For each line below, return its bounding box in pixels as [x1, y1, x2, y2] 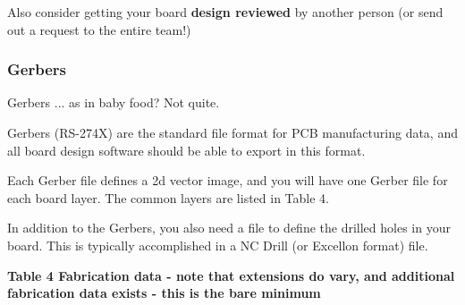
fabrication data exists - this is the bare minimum [7, 284, 321, 302]
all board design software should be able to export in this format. [7, 140, 366, 159]
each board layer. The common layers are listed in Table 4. [7, 188, 329, 207]
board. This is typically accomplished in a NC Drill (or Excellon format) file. [7, 235, 428, 254]
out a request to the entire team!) [7, 20, 191, 38]
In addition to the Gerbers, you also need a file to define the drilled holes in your [7, 218, 451, 237]
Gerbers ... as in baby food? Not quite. [7, 93, 220, 112]
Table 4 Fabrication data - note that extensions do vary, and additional [7, 266, 455, 284]
